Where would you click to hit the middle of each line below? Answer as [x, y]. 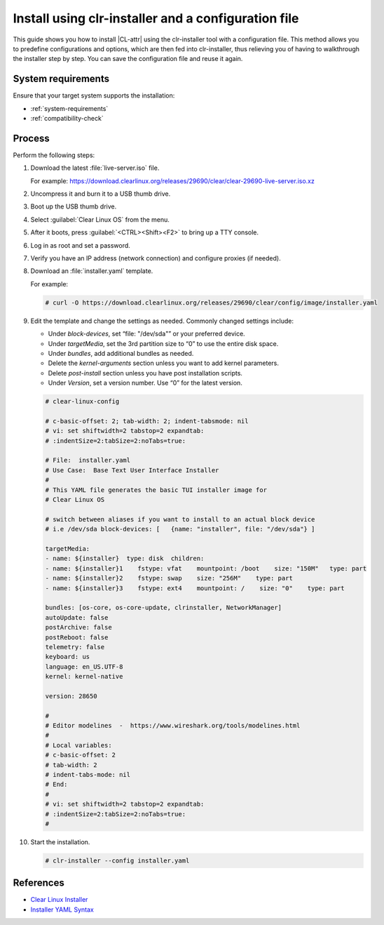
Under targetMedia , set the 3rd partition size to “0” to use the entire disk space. [163, 343]
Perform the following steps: [54, 155]
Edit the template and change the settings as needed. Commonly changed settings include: [162, 321]
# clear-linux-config [82, 401]
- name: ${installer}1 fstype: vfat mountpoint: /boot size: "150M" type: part [206, 568]
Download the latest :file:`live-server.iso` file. [95, 168]
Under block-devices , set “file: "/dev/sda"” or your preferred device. [146, 334]
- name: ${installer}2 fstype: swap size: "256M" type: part [169, 578]
